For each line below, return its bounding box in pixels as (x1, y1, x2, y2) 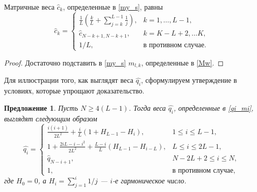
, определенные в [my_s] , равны (63, 2, 163, 12)
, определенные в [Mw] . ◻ (141, 57, 224, 68)
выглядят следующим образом (4, 113, 97, 123)
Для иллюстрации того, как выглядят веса (4, 75, 134, 85)
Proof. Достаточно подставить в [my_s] (4, 57, 126, 68)
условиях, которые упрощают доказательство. (4, 85, 144, 96)
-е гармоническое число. (113, 175, 187, 186)
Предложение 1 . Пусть (4, 102, 78, 113)
